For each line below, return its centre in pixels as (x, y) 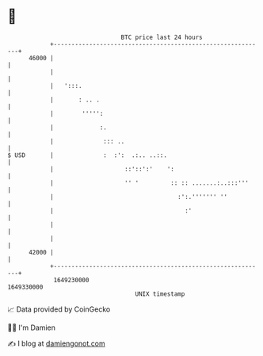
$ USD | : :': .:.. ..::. (88, 155)
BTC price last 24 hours (162, 37)
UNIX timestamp (160, 294)
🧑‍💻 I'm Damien (32, 327)
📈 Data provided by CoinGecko (59, 309)
